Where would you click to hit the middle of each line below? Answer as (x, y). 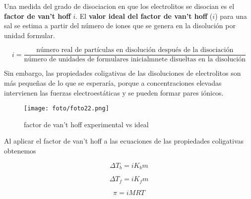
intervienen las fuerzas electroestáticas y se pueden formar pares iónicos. (114, 92)
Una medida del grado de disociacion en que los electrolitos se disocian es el (119, 6)
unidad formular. (30, 35)
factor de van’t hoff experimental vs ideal (86, 124)
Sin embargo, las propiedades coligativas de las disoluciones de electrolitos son (123, 73)
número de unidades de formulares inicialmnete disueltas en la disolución (135, 60)
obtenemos (20, 151)
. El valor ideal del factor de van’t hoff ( (144, 16)
